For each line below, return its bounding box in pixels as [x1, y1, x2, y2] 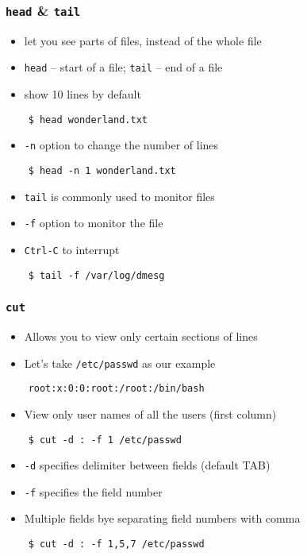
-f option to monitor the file [24, 214, 163, 231]
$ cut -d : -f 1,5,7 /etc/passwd [28, 539, 205, 550]
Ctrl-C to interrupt [24, 241, 120, 257]
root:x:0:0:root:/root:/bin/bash [28, 383, 205, 395]
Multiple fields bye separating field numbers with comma [24, 510, 301, 527]
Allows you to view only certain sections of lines [24, 328, 258, 344]
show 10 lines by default [24, 86, 141, 102]
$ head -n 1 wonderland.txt [28, 164, 176, 176]
